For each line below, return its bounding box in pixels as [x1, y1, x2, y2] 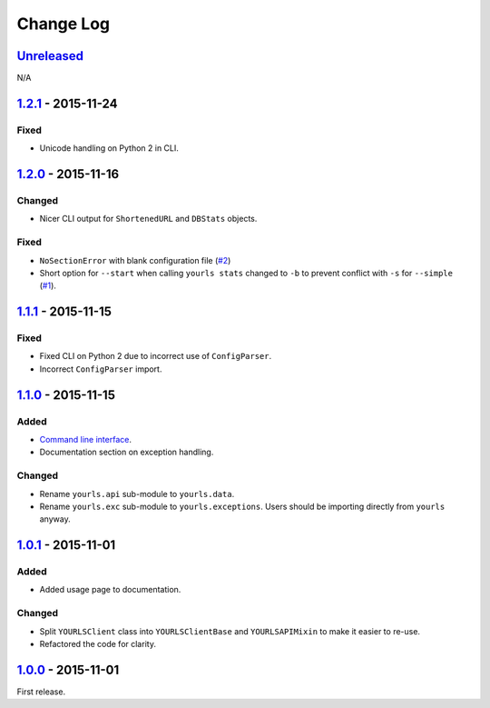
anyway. [39, 514, 72, 524]
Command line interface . [39, 434, 132, 444]
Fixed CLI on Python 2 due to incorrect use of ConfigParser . [39, 351, 272, 362]
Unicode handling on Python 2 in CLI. [39, 143, 179, 154]
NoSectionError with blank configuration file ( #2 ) [39, 254, 231, 265]
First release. [16, 686, 66, 697]
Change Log [16, 14, 111, 34]
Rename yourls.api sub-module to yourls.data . [39, 488, 235, 499]
